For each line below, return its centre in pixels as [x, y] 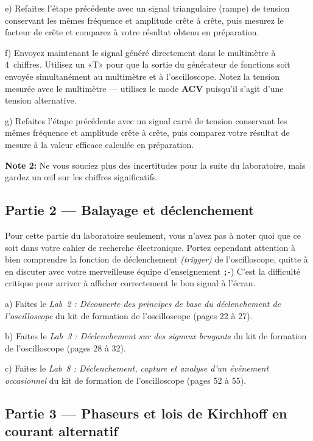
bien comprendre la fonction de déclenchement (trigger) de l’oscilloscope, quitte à [156, 259]
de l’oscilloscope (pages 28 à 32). [65, 348]
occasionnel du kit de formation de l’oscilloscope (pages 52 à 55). [126, 380]
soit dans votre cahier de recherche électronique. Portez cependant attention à [150, 247]
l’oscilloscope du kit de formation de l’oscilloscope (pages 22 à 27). [129, 315]
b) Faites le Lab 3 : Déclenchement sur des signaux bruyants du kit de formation [156, 336]
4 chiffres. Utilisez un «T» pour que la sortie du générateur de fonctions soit [148, 64]
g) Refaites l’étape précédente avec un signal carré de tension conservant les [146, 120]
